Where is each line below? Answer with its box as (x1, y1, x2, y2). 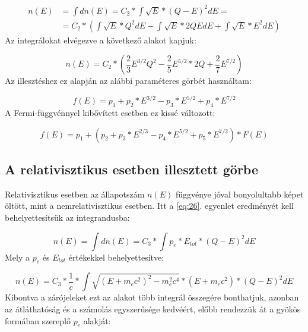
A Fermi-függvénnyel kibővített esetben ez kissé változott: (5, 107, 215, 119)
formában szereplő (5, 314, 71, 327)
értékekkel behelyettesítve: (68, 250, 164, 263)
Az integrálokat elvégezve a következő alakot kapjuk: (5, 33, 196, 46)
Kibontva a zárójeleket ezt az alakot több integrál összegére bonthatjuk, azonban (5, 291, 299, 303)
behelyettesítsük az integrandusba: (5, 211, 130, 224)
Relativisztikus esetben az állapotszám (5, 187, 145, 200)
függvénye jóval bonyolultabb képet (175, 187, 304, 200)
